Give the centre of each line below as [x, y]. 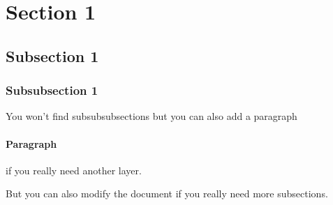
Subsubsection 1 [52, 90]
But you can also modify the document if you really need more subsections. [167, 193]
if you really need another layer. [74, 170]
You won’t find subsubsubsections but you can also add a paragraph [151, 116]
